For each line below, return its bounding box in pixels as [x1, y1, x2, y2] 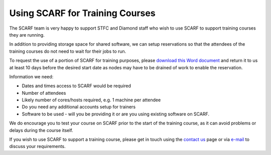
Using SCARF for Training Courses [9, 8, 156, 19]
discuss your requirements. [9, 143, 66, 149]
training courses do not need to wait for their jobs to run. [9, 48, 126, 54]
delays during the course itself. [9, 127, 74, 133]
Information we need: [9, 73, 54, 80]
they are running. [9, 32, 45, 38]
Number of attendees [22, 90, 66, 96]
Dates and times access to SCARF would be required [22, 83, 131, 89]
